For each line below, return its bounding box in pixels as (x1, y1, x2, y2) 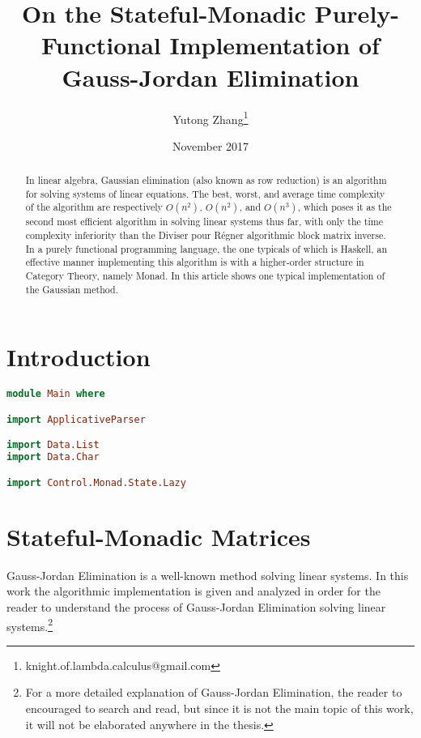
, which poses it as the (297, 200, 392, 214)
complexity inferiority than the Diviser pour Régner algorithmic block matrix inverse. (25, 228, 386, 242)
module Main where (6, 388, 105, 400)
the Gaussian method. (25, 282, 118, 296)
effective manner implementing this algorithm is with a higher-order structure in (25, 255, 364, 269)
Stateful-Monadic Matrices (6, 519, 311, 552)
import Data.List (6, 439, 100, 451)
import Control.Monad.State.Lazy (6, 476, 186, 488)
